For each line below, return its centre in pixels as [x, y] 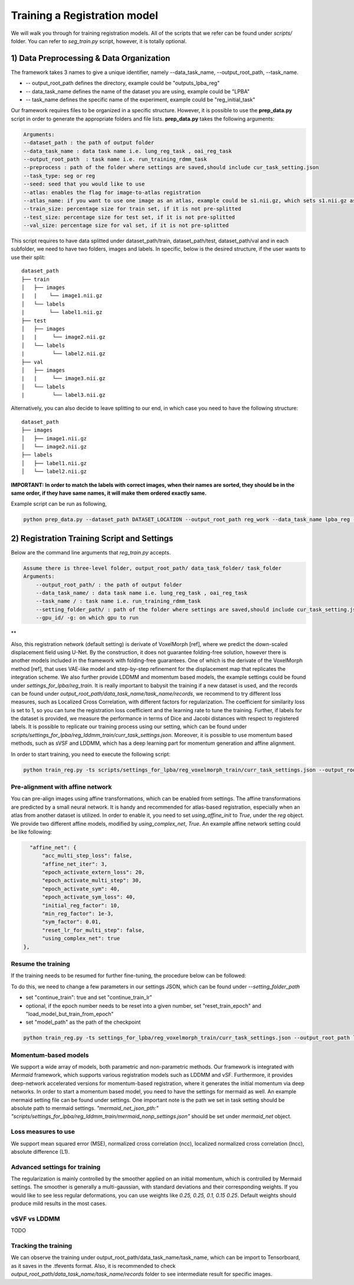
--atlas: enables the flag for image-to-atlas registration [112, 192]
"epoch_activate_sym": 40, [81, 889]
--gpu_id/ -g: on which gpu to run [87, 618]
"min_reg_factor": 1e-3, [78, 914]
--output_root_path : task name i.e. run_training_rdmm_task [115, 159]
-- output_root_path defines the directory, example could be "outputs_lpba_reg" [123, 83]
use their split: [28, 257]
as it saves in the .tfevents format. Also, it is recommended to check [93, 1265]
